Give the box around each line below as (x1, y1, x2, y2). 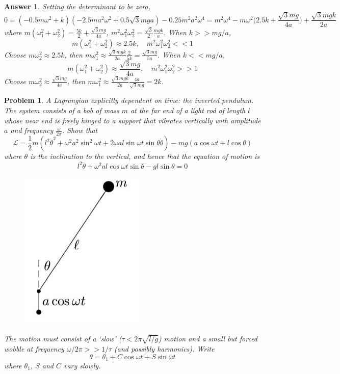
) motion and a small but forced (158, 333, 258, 344)
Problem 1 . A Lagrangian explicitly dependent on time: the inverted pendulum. (4, 95, 254, 105)
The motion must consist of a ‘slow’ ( (4, 333, 122, 344)
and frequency (10, 125, 54, 136)
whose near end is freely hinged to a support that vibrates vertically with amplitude (4, 115, 261, 125)
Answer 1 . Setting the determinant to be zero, (4, 1, 150, 11)
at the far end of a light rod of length (130, 105, 246, 115)
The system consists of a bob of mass (4, 105, 119, 115)
